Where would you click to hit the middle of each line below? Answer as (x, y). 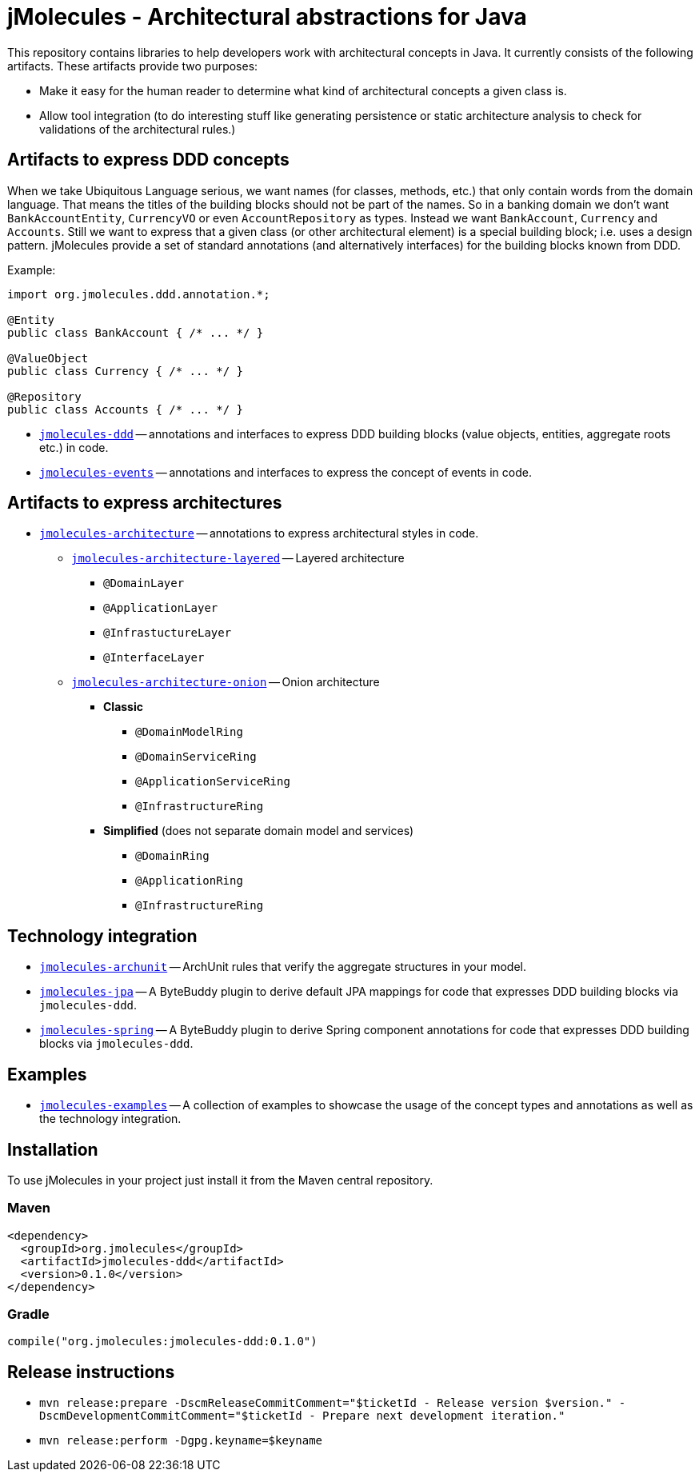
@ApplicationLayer (161, 608)
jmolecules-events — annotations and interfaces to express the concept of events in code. (286, 472)
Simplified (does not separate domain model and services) (259, 831)
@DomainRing (172, 856)
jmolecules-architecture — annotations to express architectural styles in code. (259, 533)
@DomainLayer (144, 583)
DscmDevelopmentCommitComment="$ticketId (171, 1416)
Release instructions (91, 1372)
